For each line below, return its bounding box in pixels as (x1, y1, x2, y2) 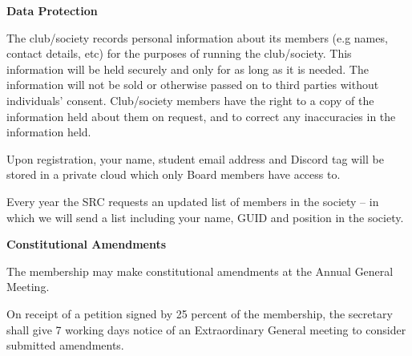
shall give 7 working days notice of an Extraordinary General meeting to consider (6, 321, 406, 338)
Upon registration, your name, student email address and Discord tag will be (6, 150, 384, 167)
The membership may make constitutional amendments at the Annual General (6, 262, 394, 279)
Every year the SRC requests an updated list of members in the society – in (6, 192, 379, 209)
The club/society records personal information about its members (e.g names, (6, 29, 388, 46)
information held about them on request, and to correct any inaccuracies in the (6, 107, 396, 124)
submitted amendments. (6, 337, 124, 354)
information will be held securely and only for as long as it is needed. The (6, 60, 369, 77)
